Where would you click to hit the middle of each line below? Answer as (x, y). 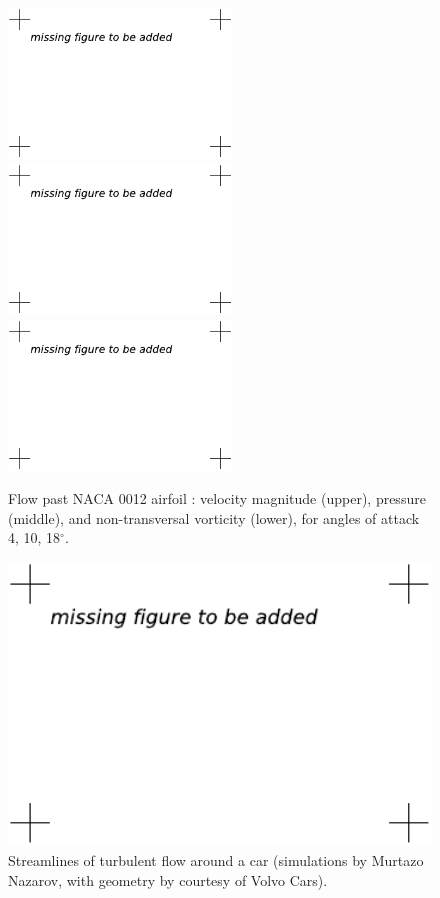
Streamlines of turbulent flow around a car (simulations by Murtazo (216, 859)
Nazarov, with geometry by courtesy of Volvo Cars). (168, 879)
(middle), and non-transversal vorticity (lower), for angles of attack (214, 517)
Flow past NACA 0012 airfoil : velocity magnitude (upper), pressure (217, 498)
